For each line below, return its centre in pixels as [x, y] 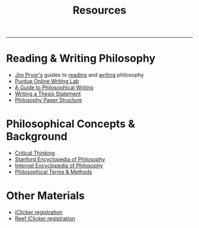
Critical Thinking [35, 153]
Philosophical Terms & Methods [53, 172]
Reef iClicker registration [45, 219]
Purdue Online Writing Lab [47, 81]
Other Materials [45, 196]
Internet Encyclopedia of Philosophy [59, 166]
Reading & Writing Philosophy [81, 58]
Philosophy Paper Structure [48, 100]
